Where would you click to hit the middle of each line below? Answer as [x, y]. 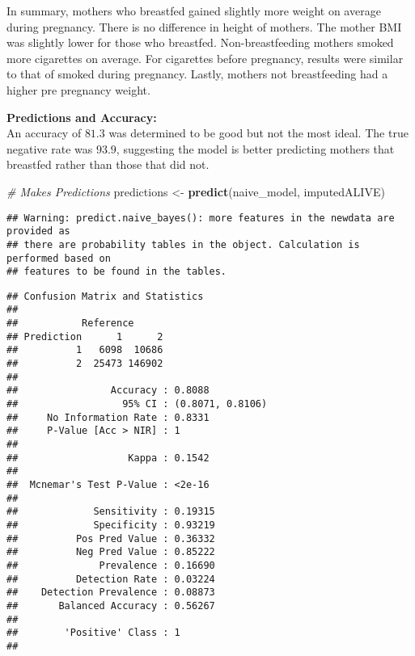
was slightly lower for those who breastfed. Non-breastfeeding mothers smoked [200, 42]
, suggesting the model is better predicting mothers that [255, 148]
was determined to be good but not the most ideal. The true [258, 133]
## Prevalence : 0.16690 [111, 565]
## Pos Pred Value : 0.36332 [111, 538]
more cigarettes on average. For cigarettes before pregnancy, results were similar [205, 58]
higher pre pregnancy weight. [78, 89]
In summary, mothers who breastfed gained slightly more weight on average [194, 11]
